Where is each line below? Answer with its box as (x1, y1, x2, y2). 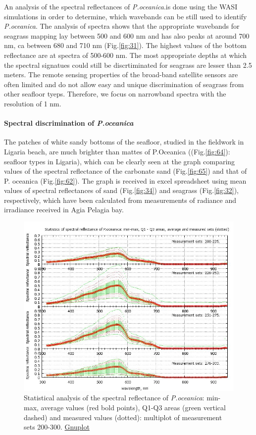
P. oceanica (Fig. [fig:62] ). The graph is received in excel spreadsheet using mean (4, 175, 247, 186)
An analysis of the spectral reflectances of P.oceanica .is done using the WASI (4, 1, 238, 11)
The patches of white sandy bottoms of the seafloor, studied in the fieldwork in (4, 137, 244, 147)
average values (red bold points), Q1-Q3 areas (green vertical (41, 402, 226, 412)
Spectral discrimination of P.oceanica (4, 118, 134, 128)
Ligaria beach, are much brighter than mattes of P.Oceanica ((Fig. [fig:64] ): (4, 146, 230, 156)
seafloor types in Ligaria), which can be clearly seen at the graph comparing (4, 156, 235, 166)
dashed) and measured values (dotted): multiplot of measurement (24, 412, 222, 422)
